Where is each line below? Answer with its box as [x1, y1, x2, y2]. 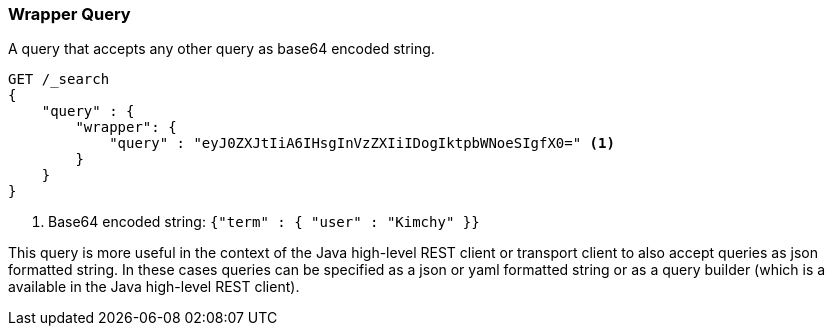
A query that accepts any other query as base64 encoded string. [8, 40, 435, 58]
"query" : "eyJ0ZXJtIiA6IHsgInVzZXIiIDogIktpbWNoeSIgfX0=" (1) [109, 135, 615, 152]
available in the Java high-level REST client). [8, 278, 300, 296]
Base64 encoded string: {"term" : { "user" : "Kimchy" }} [48, 213, 480, 231]
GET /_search [8, 71, 110, 88]
